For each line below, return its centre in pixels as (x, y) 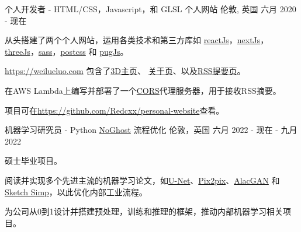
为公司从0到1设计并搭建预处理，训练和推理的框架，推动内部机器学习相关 (144, 211)
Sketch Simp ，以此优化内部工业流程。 (76, 191)
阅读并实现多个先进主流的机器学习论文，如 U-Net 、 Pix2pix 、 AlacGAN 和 (142, 180)
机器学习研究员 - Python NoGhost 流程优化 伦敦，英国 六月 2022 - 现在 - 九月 (151, 130)
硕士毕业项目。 (33, 161)
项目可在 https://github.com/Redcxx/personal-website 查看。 (115, 110)
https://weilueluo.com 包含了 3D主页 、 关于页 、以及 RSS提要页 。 (125, 71)
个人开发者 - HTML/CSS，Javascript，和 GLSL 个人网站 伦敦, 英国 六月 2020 (150, 9)
